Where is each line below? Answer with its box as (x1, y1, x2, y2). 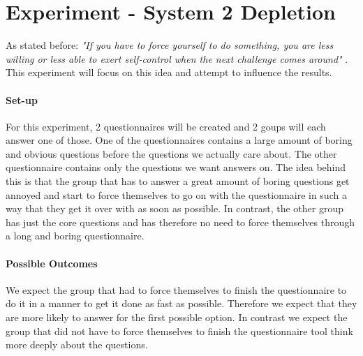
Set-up (6, 92, 38, 107)
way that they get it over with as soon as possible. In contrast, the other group (6, 201, 343, 216)
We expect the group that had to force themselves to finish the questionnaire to (6, 282, 347, 297)
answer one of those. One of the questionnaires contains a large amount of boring (6, 133, 353, 147)
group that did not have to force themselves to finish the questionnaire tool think (6, 323, 353, 338)
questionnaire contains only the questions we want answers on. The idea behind (6, 160, 346, 175)
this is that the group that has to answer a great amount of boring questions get (6, 174, 350, 188)
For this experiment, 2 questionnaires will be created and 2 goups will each (6, 119, 326, 133)
